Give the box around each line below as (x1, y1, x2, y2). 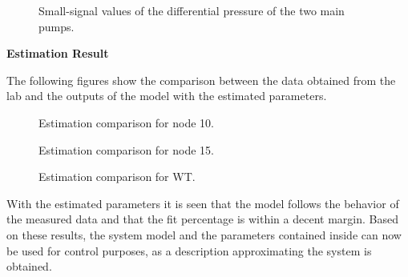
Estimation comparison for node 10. (38, 114, 215, 130)
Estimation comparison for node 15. (38, 141, 215, 158)
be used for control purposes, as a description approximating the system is (6, 242, 372, 259)
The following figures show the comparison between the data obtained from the (6, 71, 396, 88)
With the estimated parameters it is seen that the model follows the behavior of (6, 195, 399, 211)
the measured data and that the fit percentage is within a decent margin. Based (6, 211, 398, 227)
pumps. (38, 18, 75, 34)
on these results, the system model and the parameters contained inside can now (6, 226, 402, 243)
